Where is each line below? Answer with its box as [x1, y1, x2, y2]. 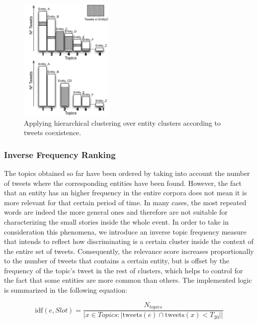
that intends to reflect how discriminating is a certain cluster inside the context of [4, 236, 254, 246]
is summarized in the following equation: [4, 285, 127, 295]
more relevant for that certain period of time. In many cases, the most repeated [4, 197, 247, 207]
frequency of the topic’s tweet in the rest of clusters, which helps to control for [4, 265, 243, 275]
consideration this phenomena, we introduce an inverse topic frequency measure [4, 226, 247, 237]
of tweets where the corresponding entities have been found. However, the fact [4, 177, 242, 188]
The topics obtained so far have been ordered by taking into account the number [4, 167, 250, 178]
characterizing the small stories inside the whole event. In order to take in [4, 216, 229, 227]
